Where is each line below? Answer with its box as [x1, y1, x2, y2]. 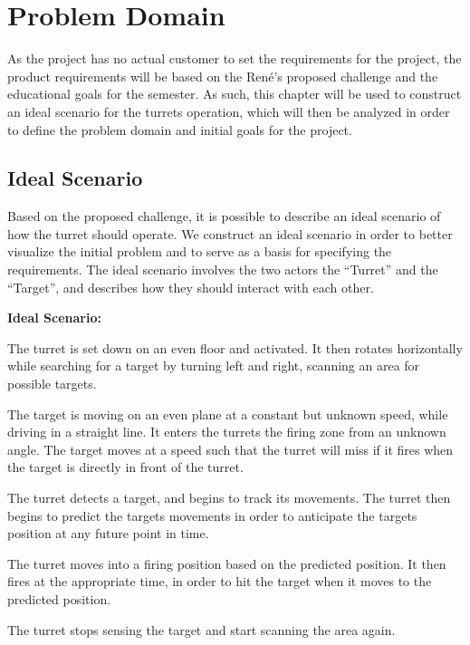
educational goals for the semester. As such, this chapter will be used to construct [7, 84, 462, 103]
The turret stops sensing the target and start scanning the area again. [7, 620, 396, 639]
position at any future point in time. [7, 524, 209, 543]
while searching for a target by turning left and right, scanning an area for [7, 356, 420, 375]
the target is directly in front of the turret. [7, 457, 244, 477]
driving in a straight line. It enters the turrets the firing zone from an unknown [7, 422, 446, 441]
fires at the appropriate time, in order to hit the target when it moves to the [7, 572, 432, 591]
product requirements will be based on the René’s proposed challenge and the [7, 66, 438, 85]
